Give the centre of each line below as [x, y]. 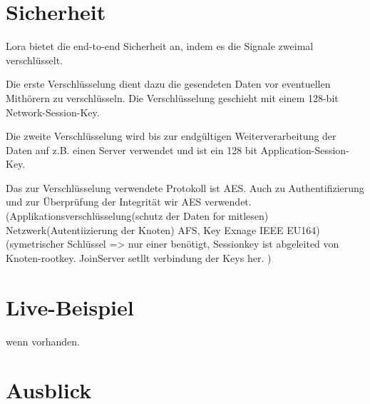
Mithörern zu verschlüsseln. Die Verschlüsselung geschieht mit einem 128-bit [172, 97]
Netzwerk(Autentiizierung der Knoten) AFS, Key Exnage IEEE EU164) [163, 229]
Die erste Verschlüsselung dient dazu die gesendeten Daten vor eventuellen [168, 84]
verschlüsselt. [34, 60]
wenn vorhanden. [43, 341]
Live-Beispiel [70, 307]
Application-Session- [305, 150]
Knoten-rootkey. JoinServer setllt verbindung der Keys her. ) [139, 257]
